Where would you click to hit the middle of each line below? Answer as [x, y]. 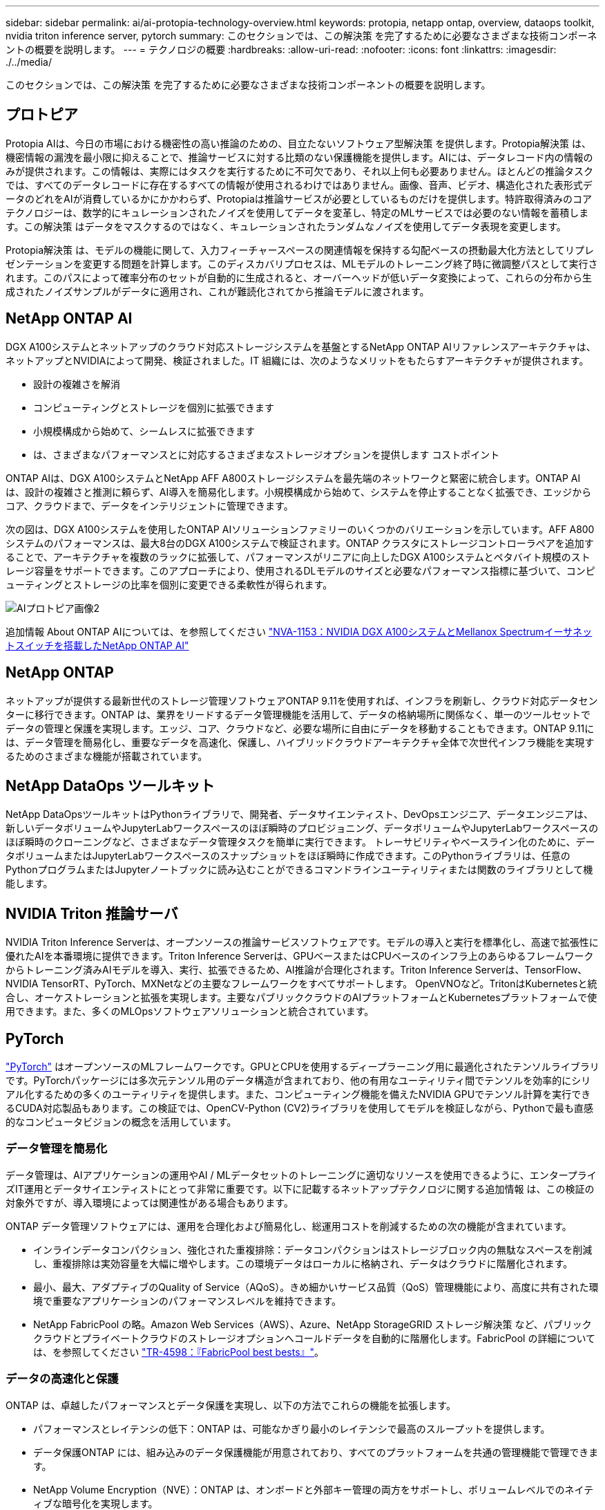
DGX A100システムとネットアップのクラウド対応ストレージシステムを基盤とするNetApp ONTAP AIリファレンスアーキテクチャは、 [301, 346]
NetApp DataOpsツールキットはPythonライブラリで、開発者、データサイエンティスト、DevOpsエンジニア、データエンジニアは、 [300, 814]
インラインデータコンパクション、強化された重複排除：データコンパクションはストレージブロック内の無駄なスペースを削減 [313, 1249]
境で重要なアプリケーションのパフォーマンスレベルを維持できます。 [188, 1301]
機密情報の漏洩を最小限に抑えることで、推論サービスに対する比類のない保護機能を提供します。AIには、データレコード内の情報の [299, 157]
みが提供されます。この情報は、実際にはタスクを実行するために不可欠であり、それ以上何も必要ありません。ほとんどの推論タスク [300, 171]
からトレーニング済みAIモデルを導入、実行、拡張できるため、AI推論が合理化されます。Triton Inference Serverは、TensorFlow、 [297, 970]
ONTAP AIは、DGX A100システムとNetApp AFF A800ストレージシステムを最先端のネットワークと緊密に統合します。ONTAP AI [293, 478]
